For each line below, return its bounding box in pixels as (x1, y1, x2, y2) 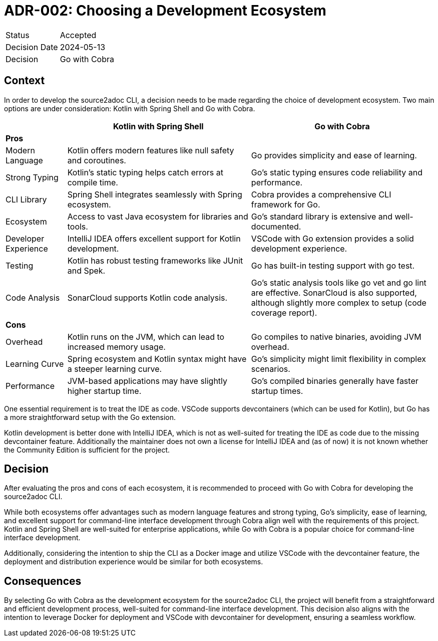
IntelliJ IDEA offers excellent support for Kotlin (67, 233, 241, 244)
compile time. (67, 177, 118, 187)
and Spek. (67, 265, 106, 276)
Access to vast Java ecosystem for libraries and (67, 211, 248, 222)
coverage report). (251, 307, 317, 318)
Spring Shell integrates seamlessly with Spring (67, 189, 242, 199)
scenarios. (251, 363, 290, 374)
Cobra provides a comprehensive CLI (251, 189, 391, 199)
